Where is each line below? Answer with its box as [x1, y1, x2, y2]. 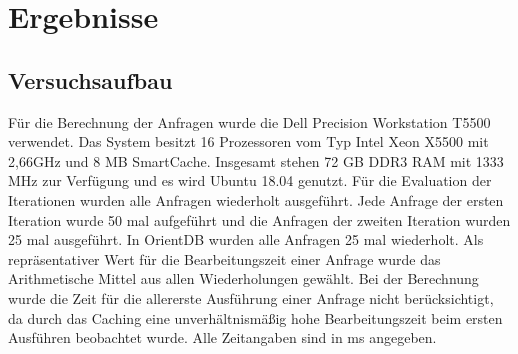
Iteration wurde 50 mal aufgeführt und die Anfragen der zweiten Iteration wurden [8, 209, 511, 230]
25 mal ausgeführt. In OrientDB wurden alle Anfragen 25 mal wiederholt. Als [8, 229, 484, 250]
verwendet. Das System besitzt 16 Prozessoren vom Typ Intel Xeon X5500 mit [8, 131, 489, 152]
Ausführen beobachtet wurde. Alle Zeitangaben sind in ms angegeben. [8, 327, 437, 348]
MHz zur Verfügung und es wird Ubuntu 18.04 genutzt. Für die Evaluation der [8, 170, 492, 191]
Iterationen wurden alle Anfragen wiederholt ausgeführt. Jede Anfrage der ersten [8, 189, 504, 210]
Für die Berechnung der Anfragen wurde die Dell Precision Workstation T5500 [8, 111, 491, 132]
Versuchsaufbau [8, 64, 173, 95]
